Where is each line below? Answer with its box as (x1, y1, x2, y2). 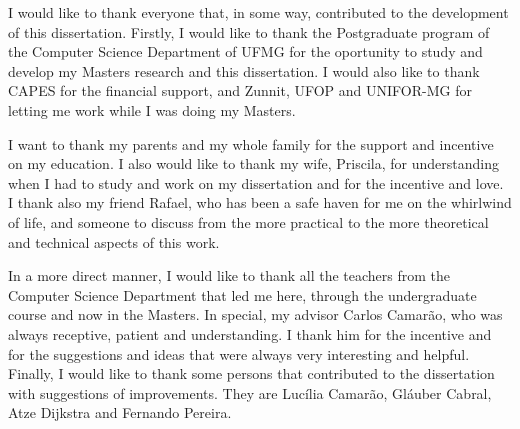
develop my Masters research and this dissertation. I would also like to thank (8, 60, 480, 81)
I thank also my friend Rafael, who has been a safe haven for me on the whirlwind (8, 192, 512, 213)
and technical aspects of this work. (8, 231, 220, 252)
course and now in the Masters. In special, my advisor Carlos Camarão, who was (8, 304, 503, 325)
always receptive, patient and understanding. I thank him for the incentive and (8, 323, 492, 344)
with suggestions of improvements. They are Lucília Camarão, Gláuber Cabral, (8, 382, 492, 403)
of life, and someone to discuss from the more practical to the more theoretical (8, 211, 489, 232)
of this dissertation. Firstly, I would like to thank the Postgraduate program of (8, 21, 490, 42)
